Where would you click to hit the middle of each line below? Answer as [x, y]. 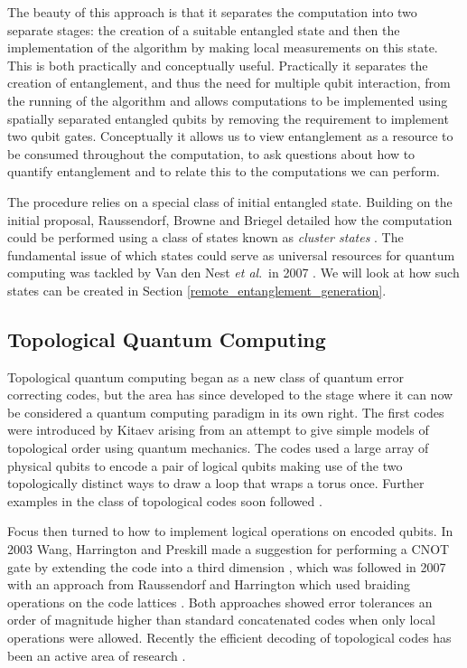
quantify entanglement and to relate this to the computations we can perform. [224, 171]
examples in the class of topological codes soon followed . [165, 500]
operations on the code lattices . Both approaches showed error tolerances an [220, 602]
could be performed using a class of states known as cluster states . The [205, 237]
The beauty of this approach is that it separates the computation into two [212, 12]
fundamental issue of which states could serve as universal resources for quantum [231, 254]
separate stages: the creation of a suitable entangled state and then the [204, 29]
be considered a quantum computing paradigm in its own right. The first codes [226, 412]
